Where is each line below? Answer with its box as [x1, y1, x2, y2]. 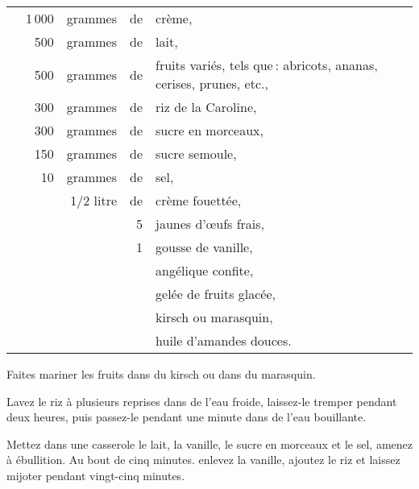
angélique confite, [156, 261, 254, 280]
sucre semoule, [156, 144, 237, 163]
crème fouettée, [156, 191, 242, 209]
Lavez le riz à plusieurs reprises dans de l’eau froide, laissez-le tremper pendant [6, 392, 397, 409]
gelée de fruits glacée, [156, 284, 276, 303]
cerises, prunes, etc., [156, 74, 268, 93]
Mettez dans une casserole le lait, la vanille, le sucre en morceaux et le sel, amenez [6, 435, 413, 452]
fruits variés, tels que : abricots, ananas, [156, 56, 378, 74]
